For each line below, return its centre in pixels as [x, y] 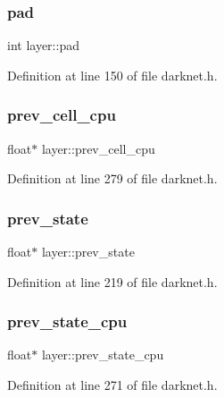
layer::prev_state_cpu [103, 355]
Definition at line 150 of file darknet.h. [112, 75]
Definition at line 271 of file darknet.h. [112, 385]
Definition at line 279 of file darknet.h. [112, 178]
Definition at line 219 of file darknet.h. [112, 281]
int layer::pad [43, 45]
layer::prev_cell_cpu [98, 148]
